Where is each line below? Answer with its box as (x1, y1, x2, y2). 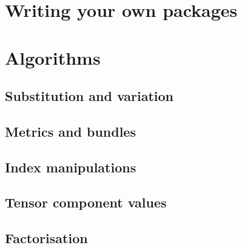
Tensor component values (5, 193, 167, 212)
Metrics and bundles (5, 122, 136, 140)
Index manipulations (5, 157, 136, 176)
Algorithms (5, 45, 101, 70)
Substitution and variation (5, 86, 174, 105)
